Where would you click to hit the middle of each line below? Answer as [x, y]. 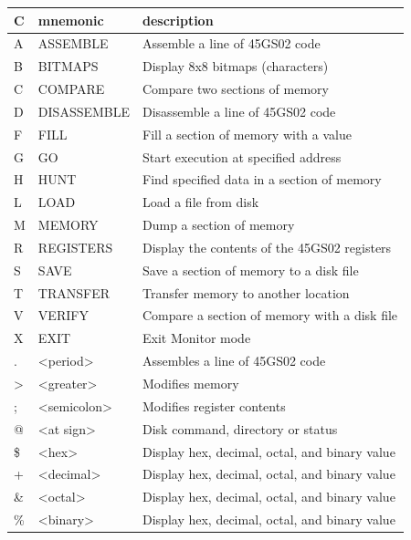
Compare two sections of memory [236, 89]
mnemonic [71, 20]
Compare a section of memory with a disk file [270, 315]
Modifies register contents [214, 405]
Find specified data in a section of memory [262, 179]
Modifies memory [191, 383]
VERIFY [63, 315]
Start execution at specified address [242, 156]
